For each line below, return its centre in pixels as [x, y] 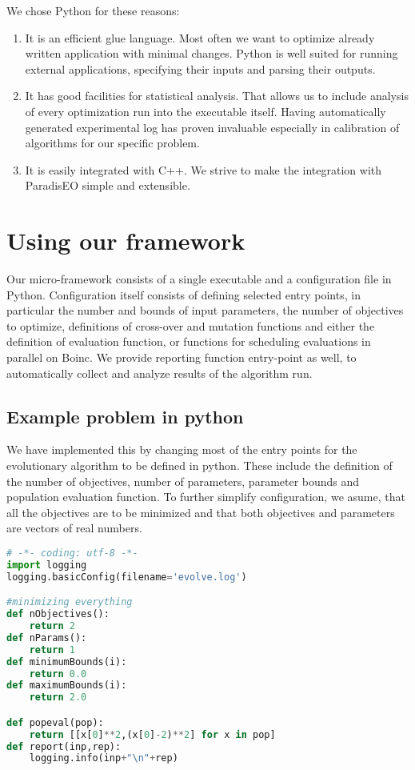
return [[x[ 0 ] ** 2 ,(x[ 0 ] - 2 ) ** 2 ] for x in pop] [152, 734]
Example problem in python [125, 416]
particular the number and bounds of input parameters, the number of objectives [205, 310]
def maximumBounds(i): [67, 686]
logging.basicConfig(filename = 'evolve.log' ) [127, 577]
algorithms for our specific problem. [112, 143]
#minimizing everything [70, 602]
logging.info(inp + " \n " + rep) [104, 758]
